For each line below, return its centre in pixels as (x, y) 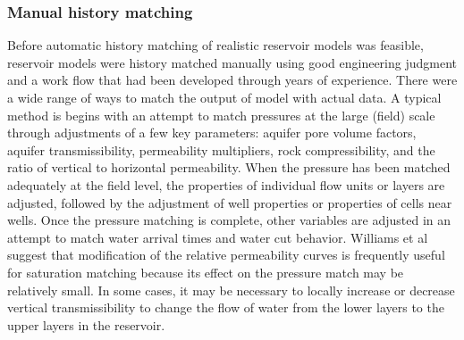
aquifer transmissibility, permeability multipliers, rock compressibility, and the (221, 149)
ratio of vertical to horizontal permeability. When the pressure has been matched (229, 167)
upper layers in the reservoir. (86, 324)
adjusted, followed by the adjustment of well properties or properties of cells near (230, 202)
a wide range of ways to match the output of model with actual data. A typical (224, 97)
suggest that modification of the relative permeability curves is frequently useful (226, 255)
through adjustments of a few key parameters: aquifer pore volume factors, (212, 133)
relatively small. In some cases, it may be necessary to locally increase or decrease (231, 290)
